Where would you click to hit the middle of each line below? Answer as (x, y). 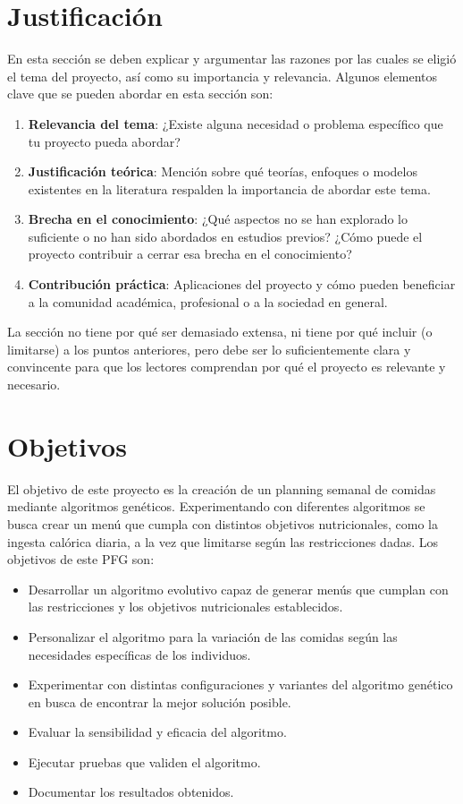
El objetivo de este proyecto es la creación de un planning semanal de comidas (222, 488)
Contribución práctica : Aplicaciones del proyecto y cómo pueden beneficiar (242, 284)
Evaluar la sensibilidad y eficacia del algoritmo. (157, 732)
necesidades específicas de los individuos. (139, 654)
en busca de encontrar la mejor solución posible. (160, 701)
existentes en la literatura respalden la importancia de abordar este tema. (229, 188)
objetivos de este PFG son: (81, 559)
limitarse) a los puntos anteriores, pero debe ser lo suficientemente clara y (209, 349)
